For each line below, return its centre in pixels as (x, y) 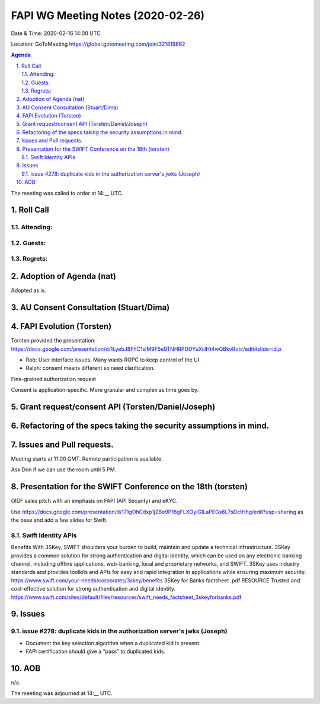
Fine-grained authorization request (54, 379)
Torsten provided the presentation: (53, 341)
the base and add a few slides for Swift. (59, 520)
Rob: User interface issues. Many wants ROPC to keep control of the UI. (113, 360)
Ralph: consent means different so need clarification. (90, 368)
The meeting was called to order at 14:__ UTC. (67, 193)
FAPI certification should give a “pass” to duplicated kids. (96, 651)
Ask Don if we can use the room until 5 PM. (64, 470)
